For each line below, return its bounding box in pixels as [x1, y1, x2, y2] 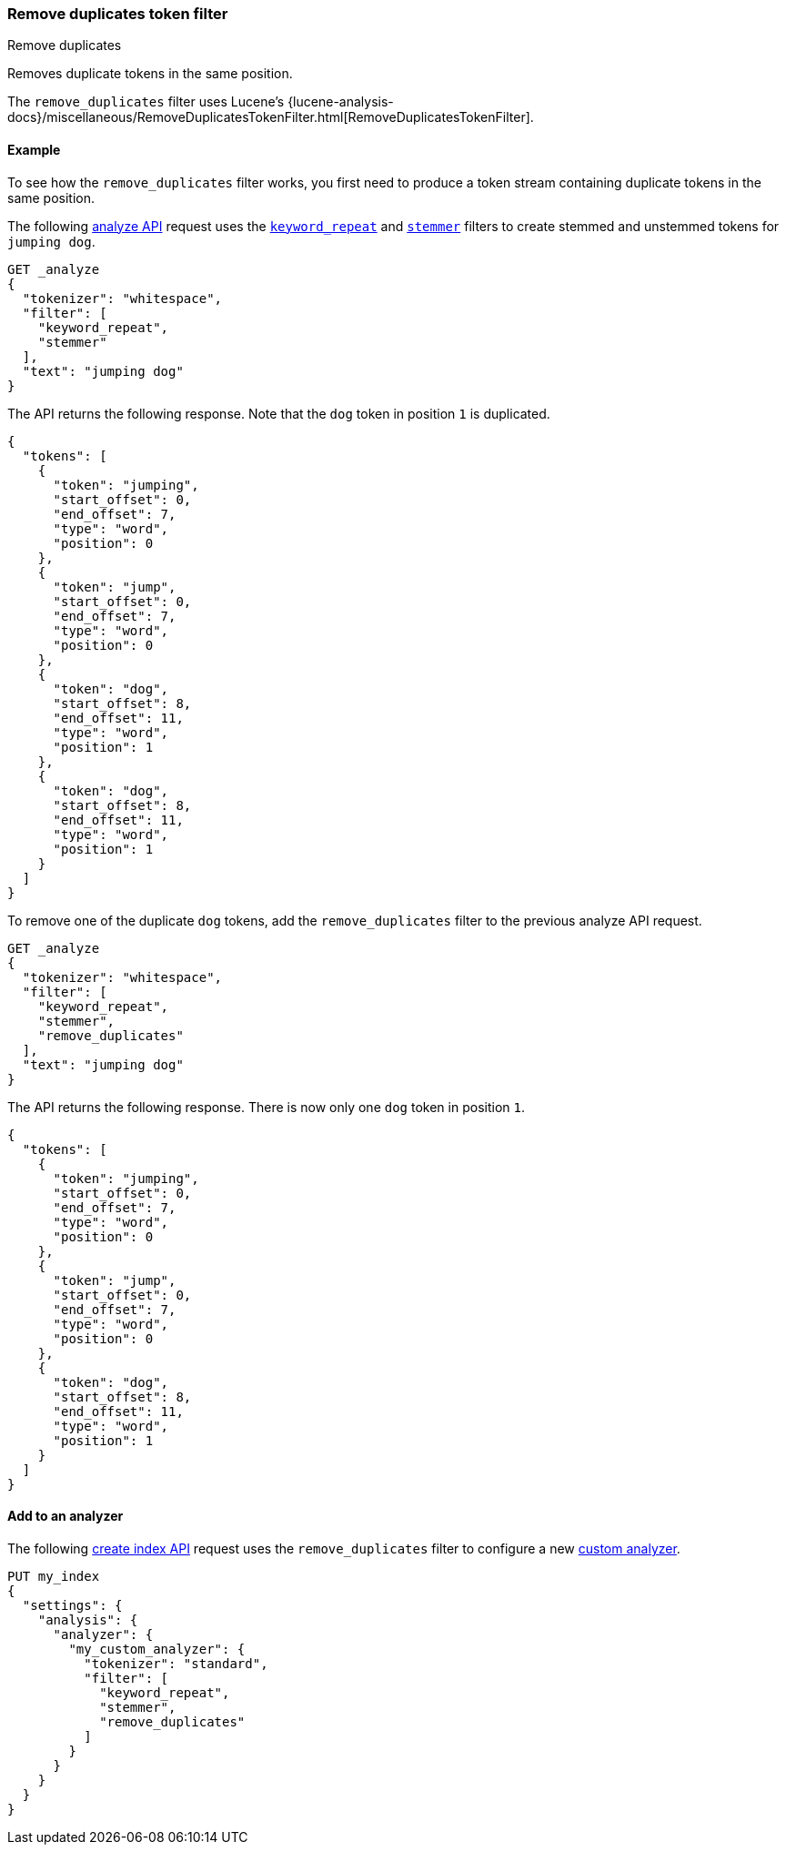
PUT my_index [7, 1568, 100, 1584]
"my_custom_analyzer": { [68, 1641, 246, 1656]
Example [7, 141, 61, 157]
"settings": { [22, 1597, 123, 1613]
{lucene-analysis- [287, 94, 394, 110]
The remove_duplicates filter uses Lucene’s [7, 94, 285, 110]
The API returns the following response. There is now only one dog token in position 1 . [7, 1098, 525, 1115]
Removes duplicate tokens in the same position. [7, 66, 293, 82]
